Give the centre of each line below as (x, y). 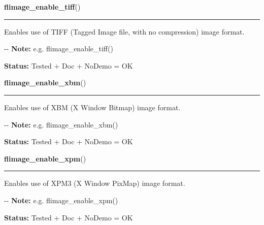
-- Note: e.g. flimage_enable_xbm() (61, 124)
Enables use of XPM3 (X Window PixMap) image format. (95, 183)
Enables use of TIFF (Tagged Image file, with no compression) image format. (124, 31)
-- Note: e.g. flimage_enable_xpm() (61, 200)
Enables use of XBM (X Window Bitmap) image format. (92, 107)
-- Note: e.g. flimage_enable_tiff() (59, 49)
